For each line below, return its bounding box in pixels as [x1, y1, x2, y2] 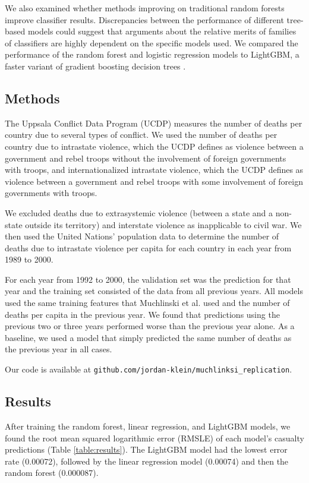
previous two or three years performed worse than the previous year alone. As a [5, 320, 295, 332]
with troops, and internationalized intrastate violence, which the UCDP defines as [5, 163, 304, 176]
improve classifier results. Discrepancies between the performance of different [5, 13, 284, 26]
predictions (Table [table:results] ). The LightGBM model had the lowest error [5, 443, 288, 456]
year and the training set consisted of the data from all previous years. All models [5, 285, 303, 297]
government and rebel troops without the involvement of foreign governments [5, 151, 286, 164]
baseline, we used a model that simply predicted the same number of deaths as [5, 331, 292, 343]
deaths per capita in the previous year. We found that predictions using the [5, 308, 280, 320]
